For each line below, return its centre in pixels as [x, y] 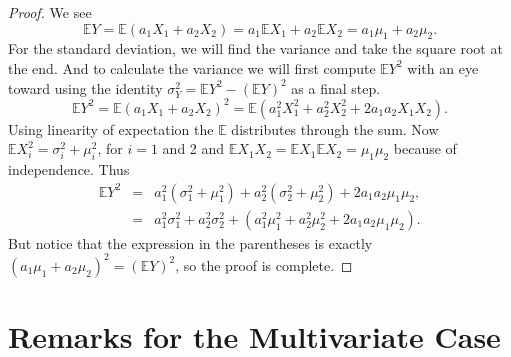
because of [425, 148]
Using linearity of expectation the [111, 128]
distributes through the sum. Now [335, 128]
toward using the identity [85, 87]
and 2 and [193, 148]
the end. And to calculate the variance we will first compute [192, 67]
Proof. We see [50, 12]
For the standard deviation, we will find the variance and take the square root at [255, 48]
